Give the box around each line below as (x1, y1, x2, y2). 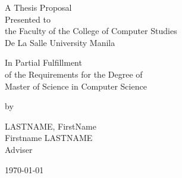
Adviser (5, 143, 33, 155)
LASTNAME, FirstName (5, 119, 96, 132)
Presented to (5, 13, 51, 25)
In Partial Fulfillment (5, 56, 82, 69)
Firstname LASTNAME (5, 131, 93, 144)
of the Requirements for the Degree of (5, 67, 143, 80)
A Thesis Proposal (5, 1, 72, 13)
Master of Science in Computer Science (5, 79, 147, 92)
